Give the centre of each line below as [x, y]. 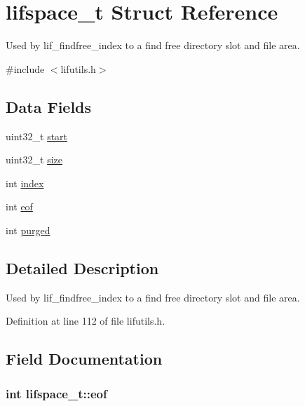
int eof [19, 207]
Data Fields [49, 106]
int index [25, 183]
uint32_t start [37, 136]
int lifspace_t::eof [56, 393]
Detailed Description [82, 268]
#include [25, 68]
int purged [28, 230]
